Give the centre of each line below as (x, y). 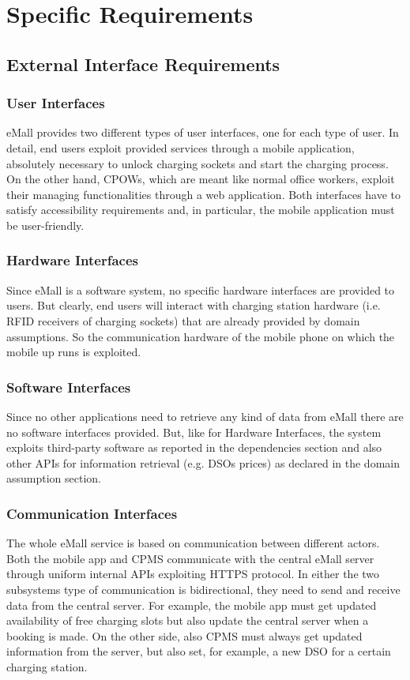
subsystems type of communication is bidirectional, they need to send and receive (203, 589)
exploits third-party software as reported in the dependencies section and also (194, 447)
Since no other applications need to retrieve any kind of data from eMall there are (205, 416)
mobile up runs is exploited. (74, 352)
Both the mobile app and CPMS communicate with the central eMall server (190, 558)
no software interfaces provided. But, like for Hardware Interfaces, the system (194, 432)
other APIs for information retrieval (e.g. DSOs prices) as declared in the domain (203, 462)
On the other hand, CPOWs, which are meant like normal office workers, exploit (201, 179)
